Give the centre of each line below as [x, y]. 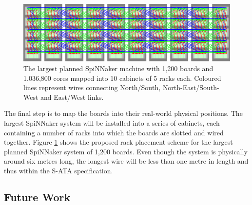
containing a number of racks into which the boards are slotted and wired [114, 132]
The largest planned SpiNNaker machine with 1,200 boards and [118, 68]
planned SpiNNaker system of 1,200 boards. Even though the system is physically [126, 151]
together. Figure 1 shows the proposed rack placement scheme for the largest [118, 142]
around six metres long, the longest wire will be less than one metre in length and [126, 161]
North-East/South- [191, 87]
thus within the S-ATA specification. [58, 170]
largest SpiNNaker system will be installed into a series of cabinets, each [112, 122]
